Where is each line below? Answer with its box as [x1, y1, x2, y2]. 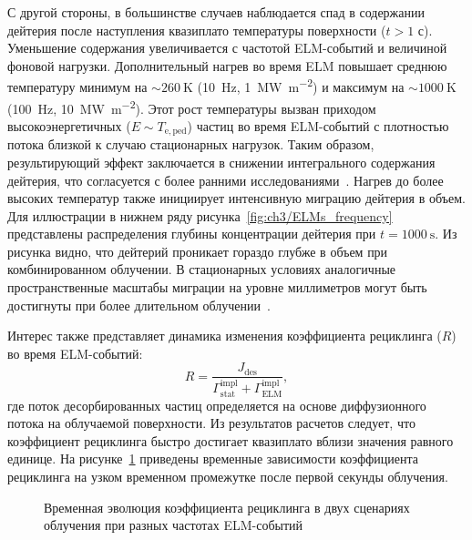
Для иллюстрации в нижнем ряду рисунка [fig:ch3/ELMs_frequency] [7, 206, 393, 225]
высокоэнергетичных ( [7, 116, 131, 135]
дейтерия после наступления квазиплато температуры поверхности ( [7, 20, 386, 39]
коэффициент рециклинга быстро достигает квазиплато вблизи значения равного [7, 431, 454, 450]
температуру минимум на [7, 77, 148, 97]
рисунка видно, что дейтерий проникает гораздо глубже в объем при [7, 241, 388, 260]
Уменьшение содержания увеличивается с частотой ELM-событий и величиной [7, 38, 447, 57]
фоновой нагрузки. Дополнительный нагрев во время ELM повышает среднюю [7, 56, 447, 75]
